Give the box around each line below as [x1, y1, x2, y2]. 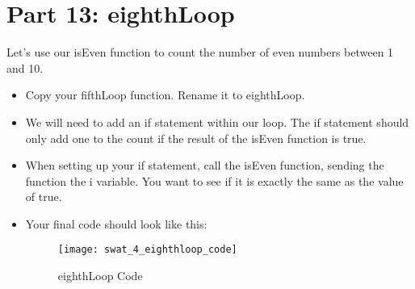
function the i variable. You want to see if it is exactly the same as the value [25, 172, 404, 189]
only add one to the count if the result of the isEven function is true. [25, 129, 367, 146]
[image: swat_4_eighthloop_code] [57, 244, 237, 256]
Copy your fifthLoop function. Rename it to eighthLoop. [25, 86, 305, 103]
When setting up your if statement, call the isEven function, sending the [25, 157, 384, 174]
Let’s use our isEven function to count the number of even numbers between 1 [6, 44, 394, 61]
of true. [25, 188, 62, 205]
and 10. [6, 59, 44, 76]
